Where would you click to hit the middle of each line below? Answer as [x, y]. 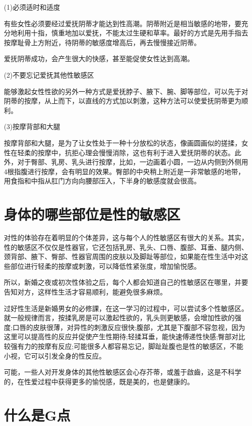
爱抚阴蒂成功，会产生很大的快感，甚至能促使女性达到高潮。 [99, 58]
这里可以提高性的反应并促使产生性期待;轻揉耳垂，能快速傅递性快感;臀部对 [121, 336]
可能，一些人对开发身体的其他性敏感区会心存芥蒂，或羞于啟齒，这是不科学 [123, 372]
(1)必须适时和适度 [32, 7]
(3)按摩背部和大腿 [32, 126]
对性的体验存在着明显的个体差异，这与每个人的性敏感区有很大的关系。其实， [126, 238]
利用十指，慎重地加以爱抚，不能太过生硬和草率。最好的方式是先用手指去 [133, 33]
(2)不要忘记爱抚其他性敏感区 [49, 74]
